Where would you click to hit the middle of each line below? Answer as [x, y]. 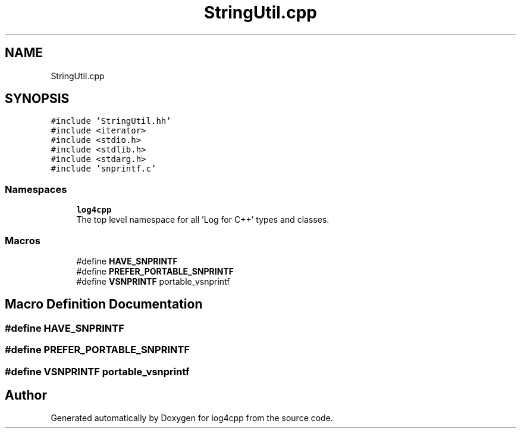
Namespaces [36, 189]
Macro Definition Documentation [104, 304]
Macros [23, 240]
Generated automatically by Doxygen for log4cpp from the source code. [192, 418]
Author [26, 395]
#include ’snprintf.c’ [103, 169]
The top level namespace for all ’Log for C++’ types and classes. [203, 220]
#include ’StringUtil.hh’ [111, 121]
